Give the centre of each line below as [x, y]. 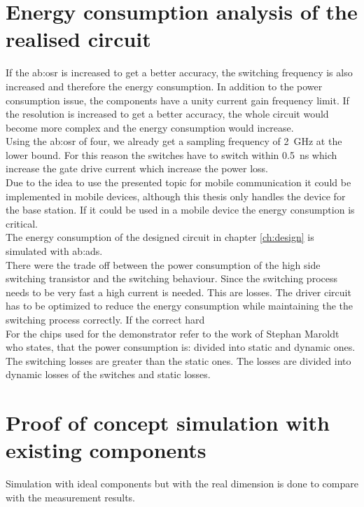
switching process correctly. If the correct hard [105, 319]
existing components [106, 450]
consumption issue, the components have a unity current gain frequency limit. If [177, 100]
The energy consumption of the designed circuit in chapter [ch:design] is [160, 237]
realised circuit [78, 39]
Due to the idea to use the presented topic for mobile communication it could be [178, 182]
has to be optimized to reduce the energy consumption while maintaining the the [180, 306]
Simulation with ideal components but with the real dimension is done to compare [182, 484]
